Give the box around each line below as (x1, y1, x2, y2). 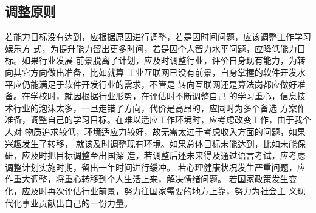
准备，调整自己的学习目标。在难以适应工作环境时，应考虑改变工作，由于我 (5, 113, 303, 126)
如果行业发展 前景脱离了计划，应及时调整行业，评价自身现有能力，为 (21, 54, 297, 67)
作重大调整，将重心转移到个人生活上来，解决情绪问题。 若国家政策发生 (5, 172, 289, 185)
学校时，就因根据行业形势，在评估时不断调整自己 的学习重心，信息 (30, 90, 297, 102)
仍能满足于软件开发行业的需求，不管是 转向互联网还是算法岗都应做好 (21, 77, 297, 90)
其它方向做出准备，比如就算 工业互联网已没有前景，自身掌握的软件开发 (13, 65, 297, 78)
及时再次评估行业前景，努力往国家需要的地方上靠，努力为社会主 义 (30, 184, 297, 197)
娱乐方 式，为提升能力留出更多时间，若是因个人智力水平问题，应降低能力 (5, 42, 297, 54)
